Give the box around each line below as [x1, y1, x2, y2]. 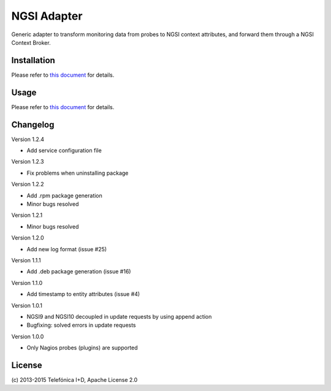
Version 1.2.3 [11, 158, 44, 165]
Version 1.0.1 [11, 302, 43, 309]
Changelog [11, 120, 55, 130]
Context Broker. [11, 39, 51, 46]
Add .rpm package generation [26, 192, 102, 199]
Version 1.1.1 [11, 256, 41, 264]
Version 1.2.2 [11, 181, 44, 188]
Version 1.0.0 [11, 333, 44, 340]
